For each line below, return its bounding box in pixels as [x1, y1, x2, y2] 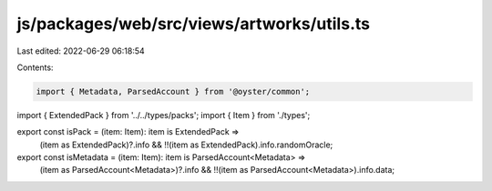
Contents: [16, 62, 54, 73]
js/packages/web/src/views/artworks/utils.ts [16, 14, 371, 34]
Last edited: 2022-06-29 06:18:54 [16, 45, 145, 56]
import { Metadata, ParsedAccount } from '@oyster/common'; [36, 86, 311, 96]
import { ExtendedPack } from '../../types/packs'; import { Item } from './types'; [16, 109, 311, 120]
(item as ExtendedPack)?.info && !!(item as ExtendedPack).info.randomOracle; [39, 139, 333, 150]
